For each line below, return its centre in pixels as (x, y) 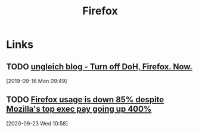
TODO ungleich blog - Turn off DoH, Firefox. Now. (99, 67)
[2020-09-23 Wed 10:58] (37, 123)
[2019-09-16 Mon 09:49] (37, 81)
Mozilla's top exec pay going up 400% (79, 109)
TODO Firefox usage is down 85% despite (85, 100)
